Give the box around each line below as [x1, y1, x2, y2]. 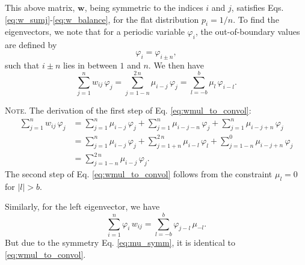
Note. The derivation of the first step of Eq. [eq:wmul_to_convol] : [5, 104, 251, 117]
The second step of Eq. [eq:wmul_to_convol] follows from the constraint [5, 167, 273, 180]
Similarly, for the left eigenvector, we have [5, 200, 160, 213]
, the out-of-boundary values [195, 25, 300, 38]
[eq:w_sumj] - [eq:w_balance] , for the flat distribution [5, 13, 199, 25]
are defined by [5, 38, 57, 51]
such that [5, 58, 40, 71]
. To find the [233, 13, 279, 25]
